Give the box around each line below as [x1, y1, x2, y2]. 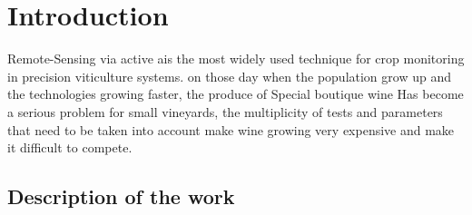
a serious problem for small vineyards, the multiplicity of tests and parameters [7, 102, 443, 121]
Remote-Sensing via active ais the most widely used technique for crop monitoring [7, 49, 465, 68]
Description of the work [7, 182, 235, 210]
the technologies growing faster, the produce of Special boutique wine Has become [7, 84, 464, 103]
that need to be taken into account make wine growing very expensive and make [7, 120, 455, 139]
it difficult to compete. [7, 138, 133, 157]
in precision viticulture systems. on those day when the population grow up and [7, 66, 451, 85]
